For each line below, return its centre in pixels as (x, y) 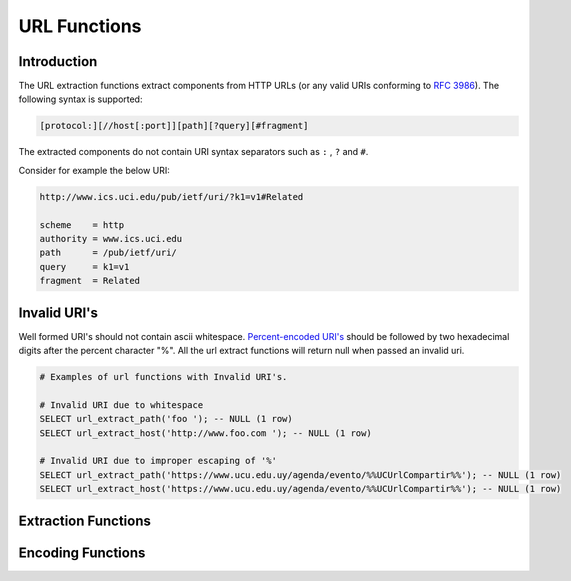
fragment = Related (89, 281)
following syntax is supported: (80, 99)
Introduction (58, 61)
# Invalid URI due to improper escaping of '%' (158, 461)
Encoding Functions (82, 552)
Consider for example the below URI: (94, 170)
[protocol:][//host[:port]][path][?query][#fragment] (174, 126)
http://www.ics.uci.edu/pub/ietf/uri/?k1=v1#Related (171, 196)
